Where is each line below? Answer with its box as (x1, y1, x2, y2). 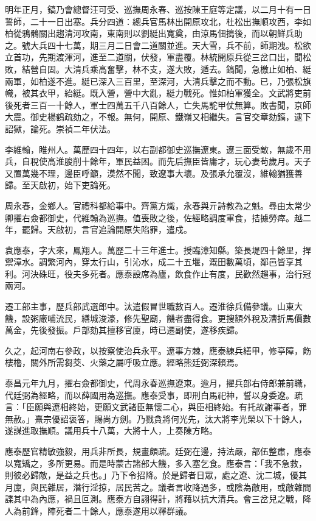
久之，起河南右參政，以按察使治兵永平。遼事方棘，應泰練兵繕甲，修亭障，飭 (5, 344, 311, 356)
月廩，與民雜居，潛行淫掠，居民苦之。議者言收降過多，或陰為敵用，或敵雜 (5, 480, 303, 493)
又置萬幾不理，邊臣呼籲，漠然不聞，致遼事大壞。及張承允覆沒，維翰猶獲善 (5, 166, 303, 179)
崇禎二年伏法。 (55, 122, 115, 135)
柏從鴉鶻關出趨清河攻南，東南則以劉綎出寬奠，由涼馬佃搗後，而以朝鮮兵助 (5, 27, 303, 40)
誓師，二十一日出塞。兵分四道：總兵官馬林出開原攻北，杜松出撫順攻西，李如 (5, 15, 311, 27)
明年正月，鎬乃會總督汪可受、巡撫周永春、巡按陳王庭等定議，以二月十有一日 (5, 3, 311, 15)
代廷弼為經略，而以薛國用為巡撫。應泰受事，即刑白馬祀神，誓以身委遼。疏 (5, 388, 303, 401)
